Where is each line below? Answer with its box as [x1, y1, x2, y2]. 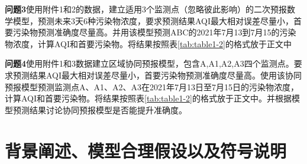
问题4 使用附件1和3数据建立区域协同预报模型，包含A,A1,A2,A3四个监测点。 [5, 57, 294, 70]
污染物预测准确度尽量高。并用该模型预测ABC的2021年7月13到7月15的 [12, 26, 280, 38]
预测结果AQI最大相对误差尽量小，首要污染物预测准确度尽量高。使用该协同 [12, 68, 302, 81]
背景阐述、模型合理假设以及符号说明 [5, 138, 287, 162]
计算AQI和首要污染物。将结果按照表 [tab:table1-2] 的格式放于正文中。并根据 [5, 92, 292, 104]
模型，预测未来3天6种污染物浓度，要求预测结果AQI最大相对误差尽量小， [12, 14, 294, 27]
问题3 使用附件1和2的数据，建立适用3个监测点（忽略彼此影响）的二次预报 [5, 3, 287, 15]
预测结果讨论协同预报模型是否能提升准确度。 [12, 103, 187, 116]
